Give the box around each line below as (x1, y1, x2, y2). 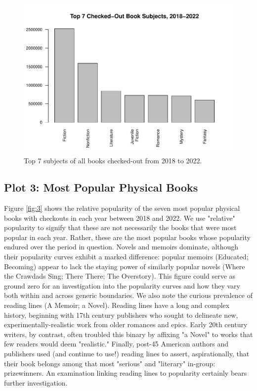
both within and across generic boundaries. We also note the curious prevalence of (4, 290, 253, 300)
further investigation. (4, 377, 68, 388)
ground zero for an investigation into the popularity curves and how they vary (4, 280, 240, 291)
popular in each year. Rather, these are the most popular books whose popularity (4, 232, 251, 242)
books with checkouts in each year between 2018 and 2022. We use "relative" (4, 212, 235, 223)
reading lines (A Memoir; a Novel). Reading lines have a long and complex (4, 300, 230, 310)
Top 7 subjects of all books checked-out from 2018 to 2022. (24, 155, 202, 166)
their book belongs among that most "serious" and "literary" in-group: (4, 358, 215, 368)
